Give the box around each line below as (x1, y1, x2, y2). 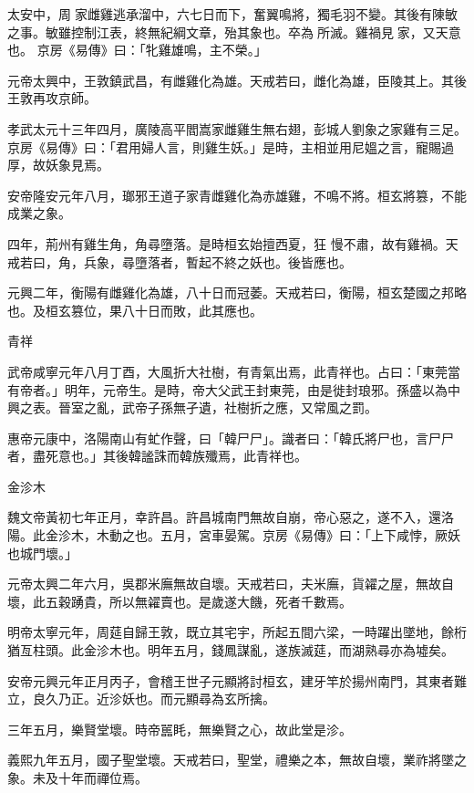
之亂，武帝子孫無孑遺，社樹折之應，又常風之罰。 (83, 398, 377, 417)
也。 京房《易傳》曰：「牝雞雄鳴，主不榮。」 (7, 40, 267, 59)
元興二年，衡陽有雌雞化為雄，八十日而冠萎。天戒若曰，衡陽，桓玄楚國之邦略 (7, 283, 467, 302)
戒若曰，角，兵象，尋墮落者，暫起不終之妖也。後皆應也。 (7, 252, 352, 271)
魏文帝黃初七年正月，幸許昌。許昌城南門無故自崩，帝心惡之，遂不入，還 (7, 507, 441, 527)
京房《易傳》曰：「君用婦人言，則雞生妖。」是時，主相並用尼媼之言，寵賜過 (7, 137, 454, 156)
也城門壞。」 (7, 543, 77, 562)
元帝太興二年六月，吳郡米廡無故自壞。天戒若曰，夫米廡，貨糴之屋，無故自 (7, 574, 454, 593)
